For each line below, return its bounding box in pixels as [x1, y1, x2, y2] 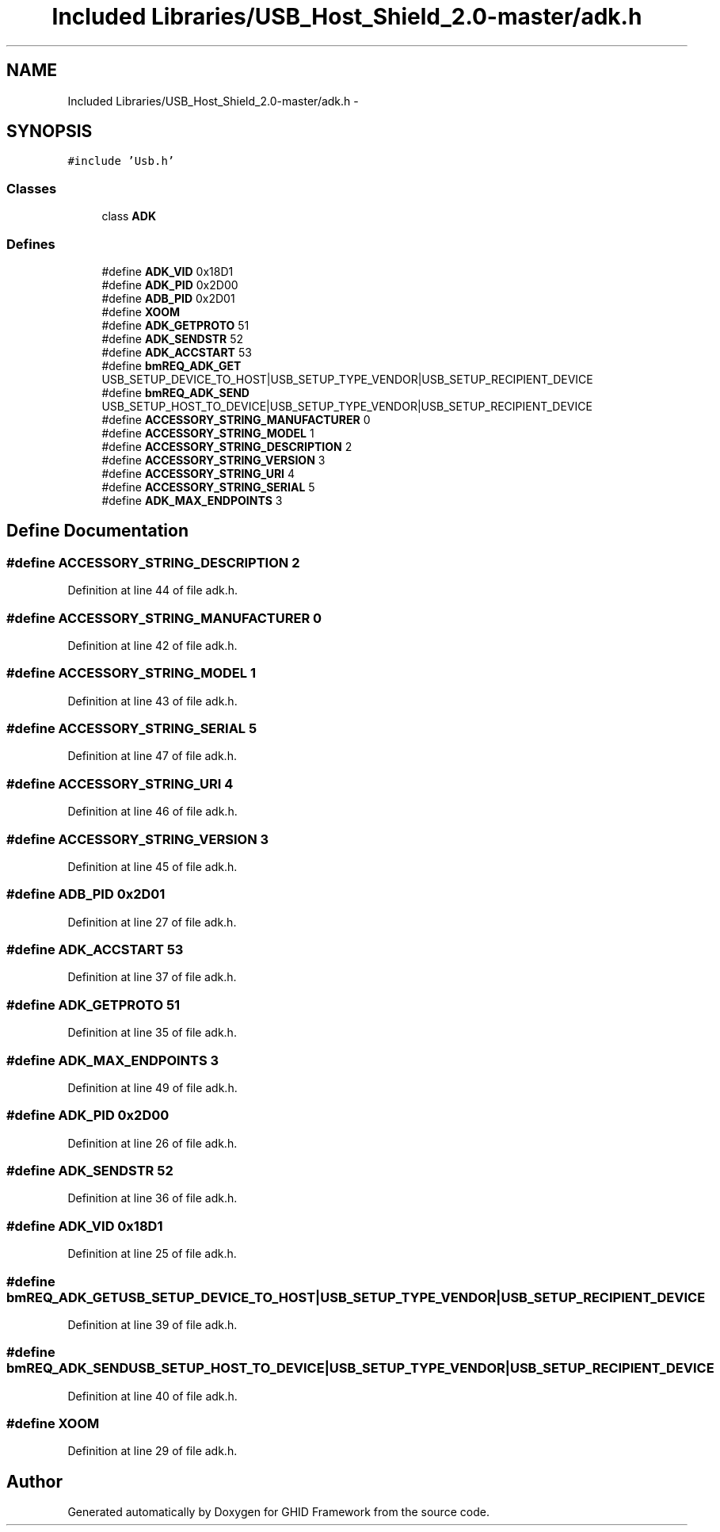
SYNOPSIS [6, 121, 93, 142]
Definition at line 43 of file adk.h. [67, 693, 238, 708]
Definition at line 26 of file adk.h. [67, 1136, 238, 1150]
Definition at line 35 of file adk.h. [67, 1026, 237, 1040]
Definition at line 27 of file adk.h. [67, 915, 237, 929]
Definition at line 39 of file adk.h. [67, 1317, 238, 1331]
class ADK [101, 209, 156, 223]
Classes [6, 180, 57, 197]
